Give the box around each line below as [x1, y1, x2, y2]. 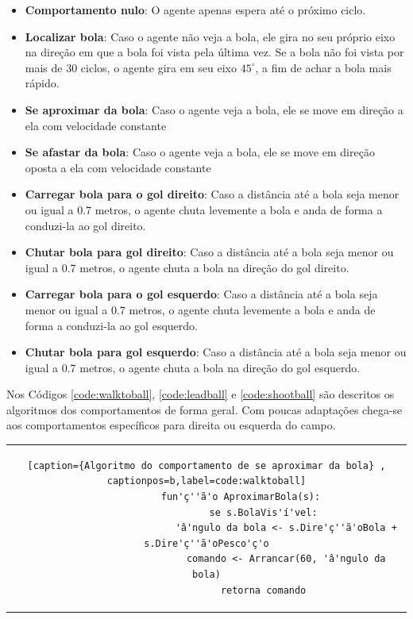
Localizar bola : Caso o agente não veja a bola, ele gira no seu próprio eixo [25, 28, 396, 44]
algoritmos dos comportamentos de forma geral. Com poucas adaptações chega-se [6, 401, 403, 417]
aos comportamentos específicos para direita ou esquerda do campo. [6, 417, 336, 433]
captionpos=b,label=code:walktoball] [106, 475, 307, 487]
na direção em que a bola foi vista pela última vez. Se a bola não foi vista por [25, 44, 404, 60]
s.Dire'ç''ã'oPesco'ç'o [144, 537, 269, 549]
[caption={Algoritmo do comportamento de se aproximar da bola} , [27, 459, 386, 471]
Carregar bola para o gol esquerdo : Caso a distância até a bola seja [25, 286, 378, 302]
